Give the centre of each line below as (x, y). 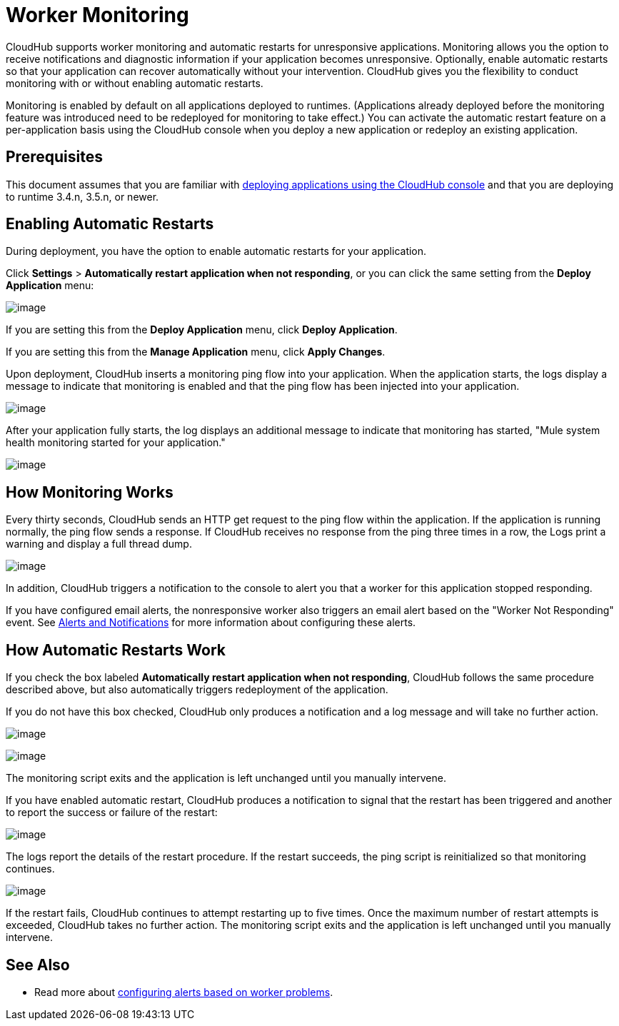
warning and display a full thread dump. (99, 544)
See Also (38, 965)
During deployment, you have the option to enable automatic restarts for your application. (216, 251)
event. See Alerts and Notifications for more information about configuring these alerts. (211, 623)
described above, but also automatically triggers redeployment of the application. (197, 690)
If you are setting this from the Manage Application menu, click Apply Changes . (196, 352)
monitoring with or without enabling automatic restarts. (135, 83)
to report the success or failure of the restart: (112, 813)
